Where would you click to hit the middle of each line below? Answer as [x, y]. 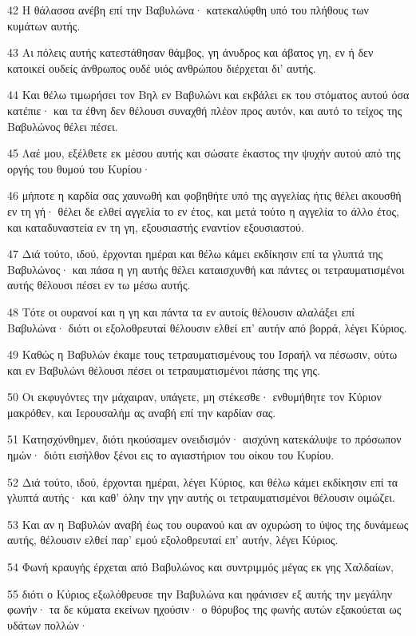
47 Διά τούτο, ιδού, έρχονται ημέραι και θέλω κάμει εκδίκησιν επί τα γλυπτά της [195, 254]
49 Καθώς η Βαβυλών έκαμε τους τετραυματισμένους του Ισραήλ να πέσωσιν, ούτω [202, 354]
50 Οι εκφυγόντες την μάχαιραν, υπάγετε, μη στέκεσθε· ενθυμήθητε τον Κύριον [194, 397]
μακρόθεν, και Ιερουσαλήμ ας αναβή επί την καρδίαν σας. [142, 412]
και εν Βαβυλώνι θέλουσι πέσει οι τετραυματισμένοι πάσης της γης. [164, 370]
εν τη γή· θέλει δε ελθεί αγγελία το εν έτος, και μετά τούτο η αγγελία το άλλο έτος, [203, 211]
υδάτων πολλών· [48, 624]
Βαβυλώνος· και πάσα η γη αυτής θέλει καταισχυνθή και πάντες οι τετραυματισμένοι [206, 269]
